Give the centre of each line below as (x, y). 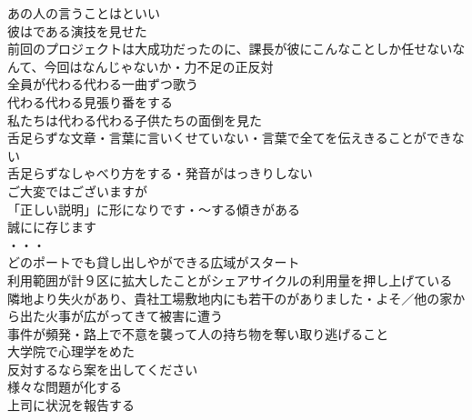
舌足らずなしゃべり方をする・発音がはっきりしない (160, 173)
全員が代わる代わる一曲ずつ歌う (103, 84)
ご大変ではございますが (77, 190)
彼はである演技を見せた (77, 30)
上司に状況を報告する (71, 405)
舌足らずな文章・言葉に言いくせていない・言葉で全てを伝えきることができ (230, 138)
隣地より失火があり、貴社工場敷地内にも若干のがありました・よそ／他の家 (230, 298)
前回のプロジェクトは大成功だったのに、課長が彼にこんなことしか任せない (230, 49)
